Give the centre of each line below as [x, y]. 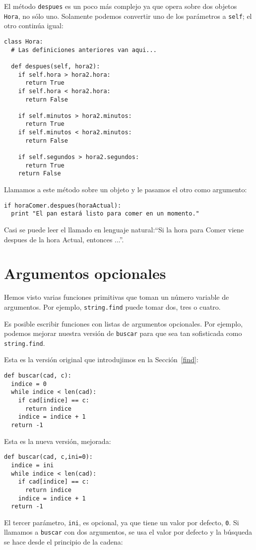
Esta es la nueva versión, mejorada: [58, 441]
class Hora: [24, 41]
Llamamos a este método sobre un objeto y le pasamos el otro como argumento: [126, 190]
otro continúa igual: [34, 26]
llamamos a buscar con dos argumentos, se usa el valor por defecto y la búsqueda [128, 532]
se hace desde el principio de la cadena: [64, 542]
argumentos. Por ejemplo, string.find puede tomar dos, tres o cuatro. [112, 306]
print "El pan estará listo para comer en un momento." [105, 214]
